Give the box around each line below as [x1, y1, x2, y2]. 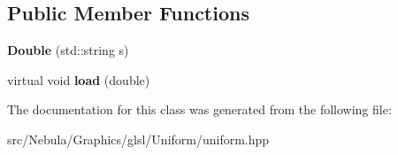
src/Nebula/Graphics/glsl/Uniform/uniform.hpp [7, 129, 270, 148]
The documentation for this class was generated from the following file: [7, 100, 392, 119]
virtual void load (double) [7, 70, 150, 89]
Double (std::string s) [7, 41, 129, 59]
